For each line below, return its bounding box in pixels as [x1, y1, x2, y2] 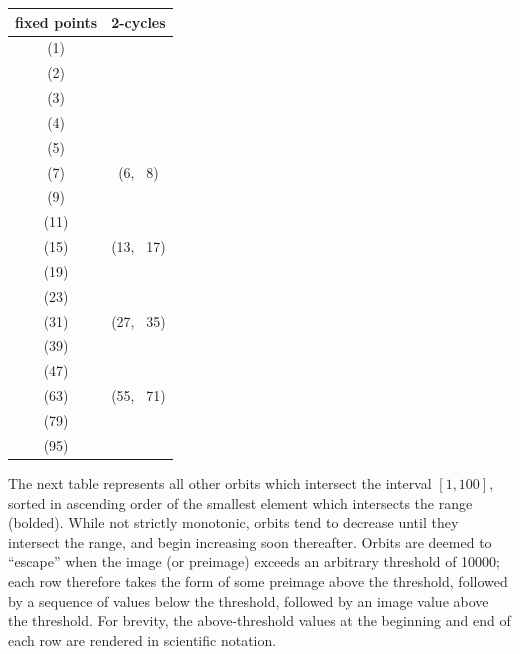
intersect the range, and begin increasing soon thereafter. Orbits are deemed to [8, 531, 492, 552]
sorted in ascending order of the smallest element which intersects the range [8, 492, 473, 513]
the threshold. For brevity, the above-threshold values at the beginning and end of [8, 610, 511, 631]
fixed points [15, 11, 98, 32]
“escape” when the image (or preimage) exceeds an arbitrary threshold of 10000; [8, 551, 500, 572]
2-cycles [111, 11, 166, 32]
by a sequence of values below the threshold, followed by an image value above [8, 590, 489, 611]
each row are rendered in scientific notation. [8, 629, 277, 650]
